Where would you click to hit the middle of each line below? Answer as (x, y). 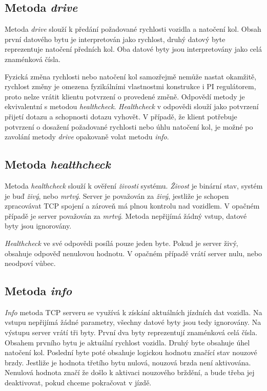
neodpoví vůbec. (30, 263)
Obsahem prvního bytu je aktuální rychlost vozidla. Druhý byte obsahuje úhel (127, 342)
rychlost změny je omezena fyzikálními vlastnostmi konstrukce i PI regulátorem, (130, 86)
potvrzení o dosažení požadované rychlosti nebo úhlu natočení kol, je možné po (129, 126)
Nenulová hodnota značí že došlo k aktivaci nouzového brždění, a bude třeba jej (130, 372)
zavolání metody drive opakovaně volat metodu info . (87, 137)
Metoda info (38, 291)
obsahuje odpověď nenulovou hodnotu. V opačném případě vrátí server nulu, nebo (133, 253)
